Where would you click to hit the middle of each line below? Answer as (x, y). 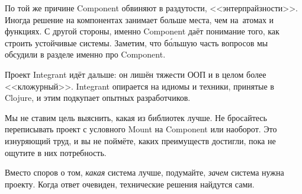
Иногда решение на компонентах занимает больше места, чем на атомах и (139, 19)
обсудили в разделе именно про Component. (85, 54)
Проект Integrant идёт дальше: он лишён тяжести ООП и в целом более (136, 74)
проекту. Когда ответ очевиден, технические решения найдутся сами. (130, 184)
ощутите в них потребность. (56, 152)
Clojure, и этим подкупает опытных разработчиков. (98, 98)
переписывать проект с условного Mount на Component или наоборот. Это (141, 129)
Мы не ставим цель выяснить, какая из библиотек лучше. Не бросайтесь (136, 117)
